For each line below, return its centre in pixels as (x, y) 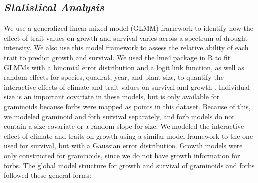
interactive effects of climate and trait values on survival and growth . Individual (127, 87)
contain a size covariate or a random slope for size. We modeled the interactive (124, 126)
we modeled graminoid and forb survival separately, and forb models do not (119, 116)
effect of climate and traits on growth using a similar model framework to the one (129, 135)
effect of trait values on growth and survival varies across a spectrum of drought (126, 38)
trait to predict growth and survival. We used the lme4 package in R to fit (117, 57)
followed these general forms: (48, 175)
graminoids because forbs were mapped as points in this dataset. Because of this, (127, 106)
